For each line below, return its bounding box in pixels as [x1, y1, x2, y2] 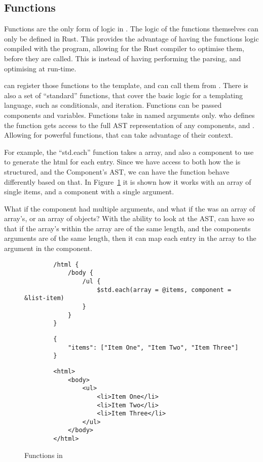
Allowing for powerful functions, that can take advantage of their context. [4, 130, 233, 140]
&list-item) [24, 295, 64, 302]
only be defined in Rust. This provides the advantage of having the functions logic [4, 33, 259, 44]
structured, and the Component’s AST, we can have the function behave [4, 166, 230, 177]
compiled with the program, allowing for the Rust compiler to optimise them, [4, 43, 244, 54]
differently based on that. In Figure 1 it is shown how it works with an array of [4, 176, 251, 187]
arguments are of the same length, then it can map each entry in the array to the [4, 233, 256, 243]
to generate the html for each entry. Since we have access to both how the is [4, 156, 241, 167]
